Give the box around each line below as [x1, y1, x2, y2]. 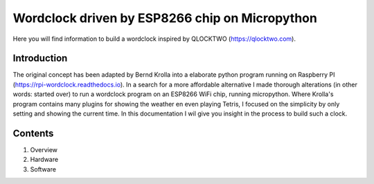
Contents [12, 127, 54, 139]
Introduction [12, 53, 68, 64]
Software [30, 165, 57, 173]
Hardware [30, 156, 59, 164]
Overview [30, 145, 58, 154]
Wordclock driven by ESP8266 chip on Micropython [12, 10, 318, 26]
